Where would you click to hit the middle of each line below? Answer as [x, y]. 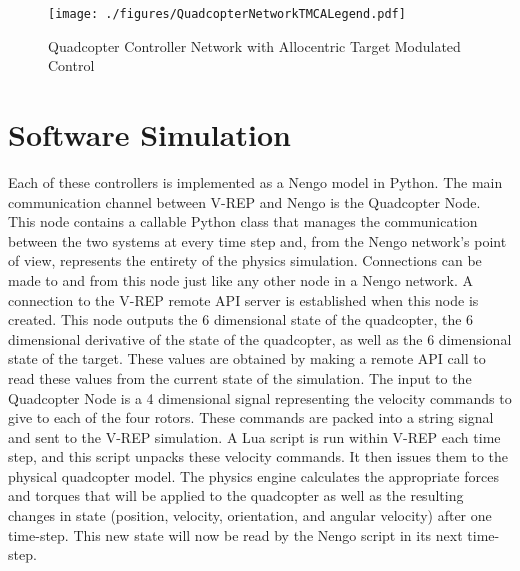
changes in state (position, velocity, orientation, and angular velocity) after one [250, 515]
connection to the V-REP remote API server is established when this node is [243, 299]
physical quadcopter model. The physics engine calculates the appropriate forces [253, 475]
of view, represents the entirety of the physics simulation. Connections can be [245, 260]
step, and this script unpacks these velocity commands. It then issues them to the [258, 456]
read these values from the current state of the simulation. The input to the [240, 377]
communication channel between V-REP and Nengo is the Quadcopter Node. [244, 201]
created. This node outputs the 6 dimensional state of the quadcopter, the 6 [241, 319]
